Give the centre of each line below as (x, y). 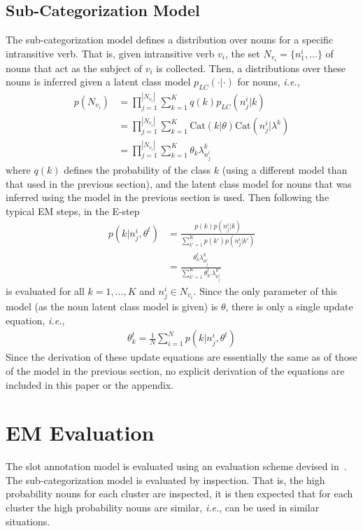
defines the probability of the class (137, 169)
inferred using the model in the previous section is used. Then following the (168, 197)
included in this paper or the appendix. (90, 384)
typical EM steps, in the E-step (73, 211)
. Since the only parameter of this (265, 291)
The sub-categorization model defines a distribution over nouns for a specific (169, 40)
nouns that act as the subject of (74, 68)
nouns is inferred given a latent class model (98, 82)
